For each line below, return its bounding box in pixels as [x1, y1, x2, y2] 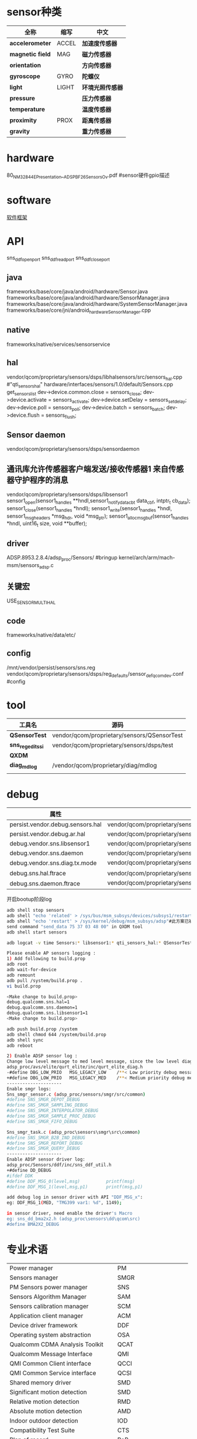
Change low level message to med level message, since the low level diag [6, 1059, 193, 1064]
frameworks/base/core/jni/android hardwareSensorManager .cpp [6, 306, 151, 315]
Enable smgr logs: [6, 1086, 51, 1092]
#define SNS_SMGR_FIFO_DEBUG [6, 1118, 78, 1124]
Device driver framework [9, 1321, 78, 1329]
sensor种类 [6, 5, 62, 19]
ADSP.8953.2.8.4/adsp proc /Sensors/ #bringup [6, 554, 117, 562]
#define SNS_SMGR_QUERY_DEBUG [6, 1145, 81, 1151]
